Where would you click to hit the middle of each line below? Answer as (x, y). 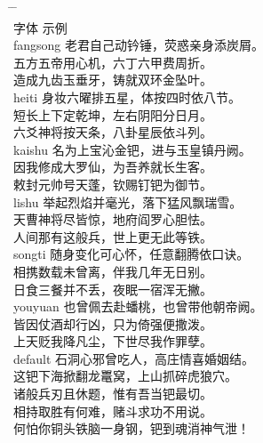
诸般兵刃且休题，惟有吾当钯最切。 (113, 394)
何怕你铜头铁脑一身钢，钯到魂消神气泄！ (131, 428)
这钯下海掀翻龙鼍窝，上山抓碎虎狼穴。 (125, 376)
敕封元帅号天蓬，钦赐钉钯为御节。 (113, 184)
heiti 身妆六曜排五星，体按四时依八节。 (127, 97)
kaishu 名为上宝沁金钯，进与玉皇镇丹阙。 (132, 149)
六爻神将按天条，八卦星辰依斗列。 (113, 132)
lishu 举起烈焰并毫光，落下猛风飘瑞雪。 (128, 201)
